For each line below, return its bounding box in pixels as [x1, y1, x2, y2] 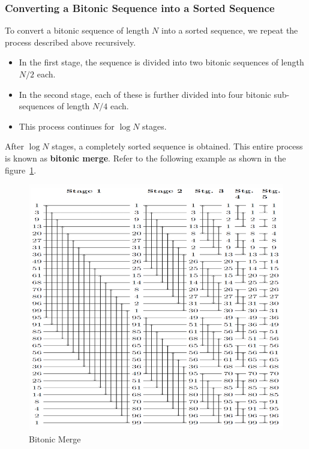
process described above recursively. [5, 35, 136, 48]
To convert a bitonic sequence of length [5, 24, 149, 37]
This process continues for [19, 119, 115, 132]
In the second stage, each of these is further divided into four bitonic [19, 88, 271, 100]
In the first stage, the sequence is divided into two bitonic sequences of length [19, 56, 304, 68]
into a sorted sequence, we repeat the [161, 24, 298, 37]
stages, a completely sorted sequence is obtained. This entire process [52, 140, 303, 152]
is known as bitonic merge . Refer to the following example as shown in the [5, 151, 286, 164]
